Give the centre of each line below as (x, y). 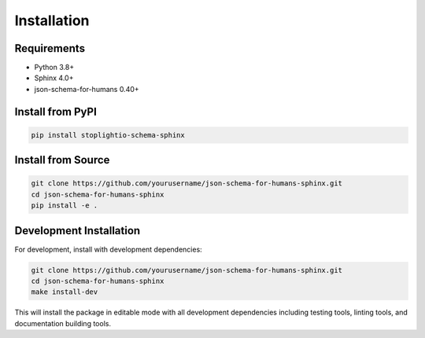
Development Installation (78, 231)
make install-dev (65, 292)
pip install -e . (65, 206)
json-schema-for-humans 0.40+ (87, 89)
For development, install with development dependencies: (108, 249)
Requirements (50, 48)
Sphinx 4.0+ (54, 78)
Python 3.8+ (54, 68)
